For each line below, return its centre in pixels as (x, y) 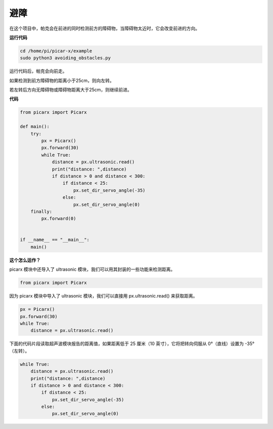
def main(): (35, 127)
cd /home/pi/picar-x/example (56, 51)
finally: (41, 211)
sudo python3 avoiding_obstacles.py (65, 58)
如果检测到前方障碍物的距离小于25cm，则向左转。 (62, 80)
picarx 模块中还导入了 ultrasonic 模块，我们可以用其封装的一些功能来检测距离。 (92, 269)
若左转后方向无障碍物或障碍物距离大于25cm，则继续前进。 (71, 90)
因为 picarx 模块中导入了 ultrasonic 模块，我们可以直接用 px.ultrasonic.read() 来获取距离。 (103, 296)
